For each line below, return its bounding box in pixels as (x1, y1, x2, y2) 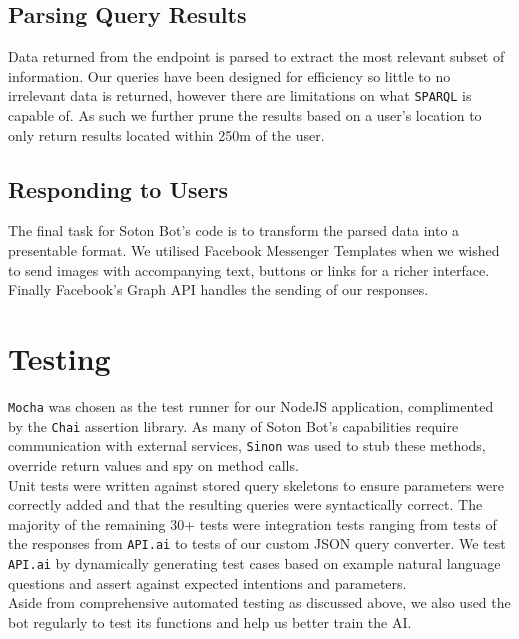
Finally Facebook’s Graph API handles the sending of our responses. (8, 279, 429, 300)
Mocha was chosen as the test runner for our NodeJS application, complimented (8, 395, 494, 416)
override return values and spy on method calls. (8, 454, 299, 475)
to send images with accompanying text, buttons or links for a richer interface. (8, 259, 490, 280)
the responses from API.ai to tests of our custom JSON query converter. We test (8, 533, 506, 554)
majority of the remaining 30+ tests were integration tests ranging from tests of (8, 513, 497, 534)
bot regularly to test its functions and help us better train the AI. (8, 611, 412, 632)
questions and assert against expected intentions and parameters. (8, 572, 407, 593)
